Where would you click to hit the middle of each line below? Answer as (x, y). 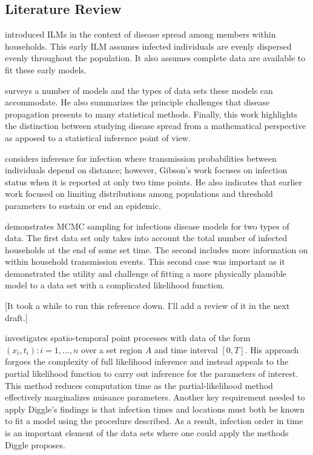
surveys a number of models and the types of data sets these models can (139, 90)
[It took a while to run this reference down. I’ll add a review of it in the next (147, 306)
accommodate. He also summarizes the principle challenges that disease (137, 102)
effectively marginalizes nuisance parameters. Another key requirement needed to (155, 397)
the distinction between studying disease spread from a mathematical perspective (156, 126)
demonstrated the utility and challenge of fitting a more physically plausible (146, 273)
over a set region (112, 349)
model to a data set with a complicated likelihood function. (115, 285)
